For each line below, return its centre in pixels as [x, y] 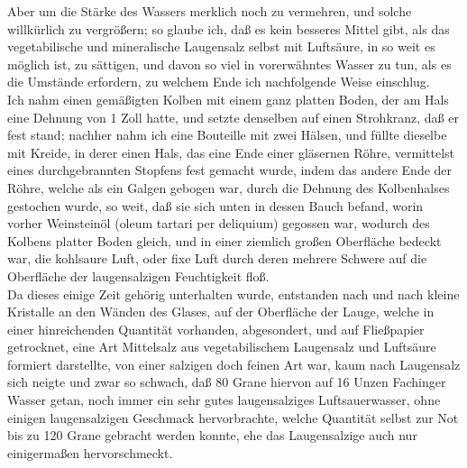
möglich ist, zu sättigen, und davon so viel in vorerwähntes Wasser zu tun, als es [229, 64]
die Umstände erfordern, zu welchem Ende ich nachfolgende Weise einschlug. [219, 82]
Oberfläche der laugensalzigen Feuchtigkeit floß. [138, 275]
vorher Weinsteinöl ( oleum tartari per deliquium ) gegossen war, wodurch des [219, 223]
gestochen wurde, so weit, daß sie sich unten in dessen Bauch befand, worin [215, 205]
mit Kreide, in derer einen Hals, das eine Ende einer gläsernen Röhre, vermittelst [231, 152]
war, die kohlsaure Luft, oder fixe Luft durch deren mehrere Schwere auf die [217, 258]
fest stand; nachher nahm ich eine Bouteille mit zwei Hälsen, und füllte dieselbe [227, 135]
